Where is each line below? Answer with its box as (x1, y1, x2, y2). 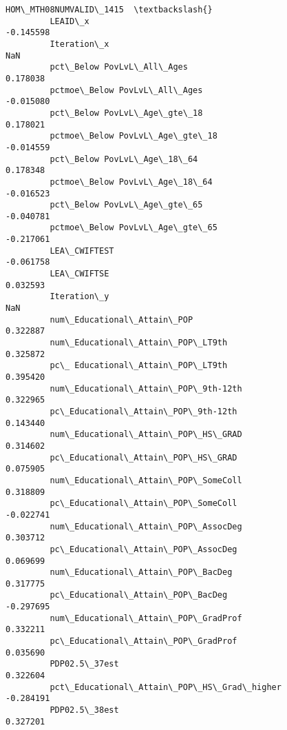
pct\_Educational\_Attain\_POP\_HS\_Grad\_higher (50, 682, 281, 692)
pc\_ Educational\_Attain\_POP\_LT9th (50, 361, 228, 371)
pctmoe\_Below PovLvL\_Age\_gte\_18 (50, 131, 217, 141)
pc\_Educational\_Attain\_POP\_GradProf (50, 636, 237, 647)
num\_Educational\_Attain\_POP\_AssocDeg (50, 521, 242, 531)
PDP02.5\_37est (50, 659, 119, 669)
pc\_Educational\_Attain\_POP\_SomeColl (50, 498, 237, 509)
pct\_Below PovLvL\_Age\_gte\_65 (50, 200, 203, 210)
